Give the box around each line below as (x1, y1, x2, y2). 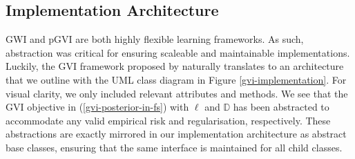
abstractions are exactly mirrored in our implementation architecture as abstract (6, 127, 347, 141)
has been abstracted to (233, 100, 329, 114)
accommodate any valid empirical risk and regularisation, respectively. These (6, 113, 331, 127)
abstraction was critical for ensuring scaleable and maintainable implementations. (6, 45, 350, 59)
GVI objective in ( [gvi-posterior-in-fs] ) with (6, 100, 189, 114)
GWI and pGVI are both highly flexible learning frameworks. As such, (6, 32, 304, 46)
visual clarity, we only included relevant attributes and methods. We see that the (6, 86, 348, 100)
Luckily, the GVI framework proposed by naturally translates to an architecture (6, 59, 344, 73)
